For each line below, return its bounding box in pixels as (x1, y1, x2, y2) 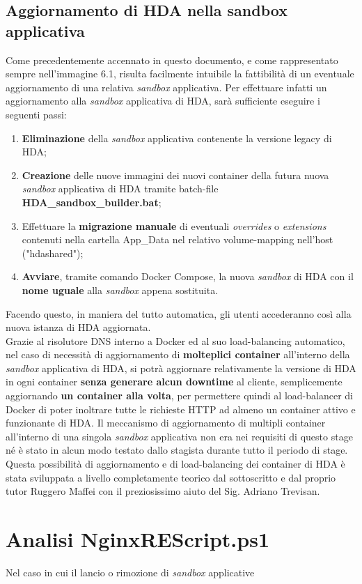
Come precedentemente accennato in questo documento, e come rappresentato (6, 52, 338, 67)
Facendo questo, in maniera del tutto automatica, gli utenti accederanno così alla (6, 306, 352, 321)
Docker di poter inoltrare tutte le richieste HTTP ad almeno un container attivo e (6, 401, 356, 416)
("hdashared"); (22, 245, 84, 260)
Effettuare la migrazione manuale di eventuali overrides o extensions (22, 218, 326, 233)
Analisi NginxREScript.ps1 (6, 525, 270, 553)
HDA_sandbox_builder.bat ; (22, 194, 162, 209)
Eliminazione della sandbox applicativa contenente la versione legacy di (22, 130, 332, 145)
